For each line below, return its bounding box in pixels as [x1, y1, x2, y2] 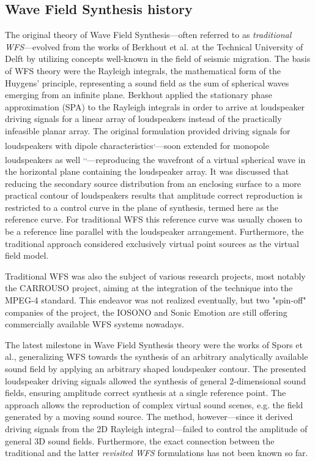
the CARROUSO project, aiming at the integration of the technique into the [5, 281, 293, 294]
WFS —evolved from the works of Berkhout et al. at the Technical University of [5, 40, 303, 53]
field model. [5, 249, 49, 262]
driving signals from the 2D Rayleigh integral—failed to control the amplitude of [5, 422, 308, 435]
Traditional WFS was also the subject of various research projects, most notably [5, 269, 306, 282]
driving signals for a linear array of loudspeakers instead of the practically [5, 112, 282, 125]
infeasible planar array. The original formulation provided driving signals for [5, 124, 291, 137]
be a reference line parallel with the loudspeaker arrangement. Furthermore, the [5, 225, 304, 238]
